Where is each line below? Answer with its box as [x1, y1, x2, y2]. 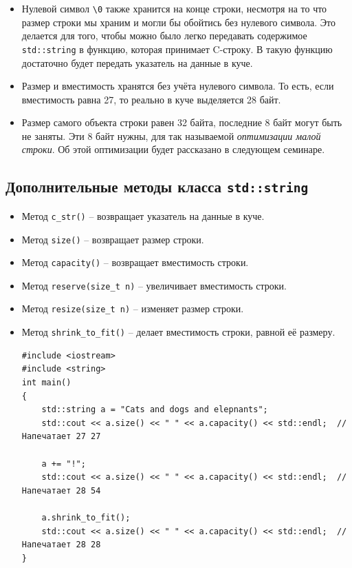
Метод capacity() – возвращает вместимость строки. [21, 255, 249, 270]
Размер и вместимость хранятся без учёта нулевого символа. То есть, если [21, 79, 334, 93]
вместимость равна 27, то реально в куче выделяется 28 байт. [21, 92, 281, 106]
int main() [21, 377, 71, 387]
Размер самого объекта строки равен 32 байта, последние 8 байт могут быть [21, 115, 342, 130]
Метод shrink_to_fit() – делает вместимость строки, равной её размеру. [21, 325, 335, 339]
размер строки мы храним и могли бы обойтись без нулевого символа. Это [21, 14, 336, 29]
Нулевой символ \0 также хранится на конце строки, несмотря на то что [21, 1, 327, 15]
